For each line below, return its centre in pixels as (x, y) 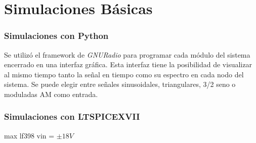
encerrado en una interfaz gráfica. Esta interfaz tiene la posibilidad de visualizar (128, 64)
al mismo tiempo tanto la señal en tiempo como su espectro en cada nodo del (124, 74)
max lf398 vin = (29, 135)
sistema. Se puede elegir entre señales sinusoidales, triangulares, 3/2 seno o (120, 84)
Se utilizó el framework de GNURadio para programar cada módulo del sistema (127, 54)
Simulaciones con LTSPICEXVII (72, 116)
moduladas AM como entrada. (51, 94)
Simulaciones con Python (56, 36)
